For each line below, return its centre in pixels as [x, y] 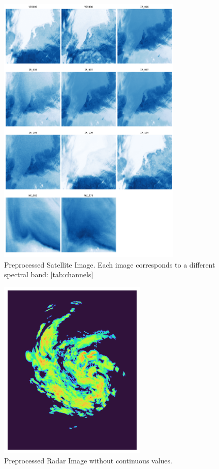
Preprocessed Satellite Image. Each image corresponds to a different [110, 264]
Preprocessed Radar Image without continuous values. [88, 460]
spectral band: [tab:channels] [49, 274]
